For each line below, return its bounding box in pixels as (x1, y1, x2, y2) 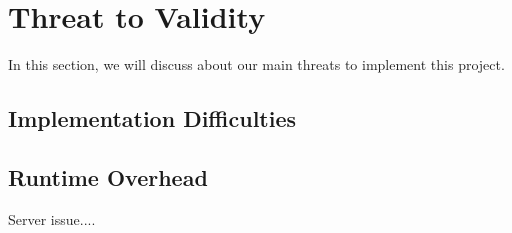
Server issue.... (8, 208, 96, 229)
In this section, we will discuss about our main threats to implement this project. (8, 54, 505, 75)
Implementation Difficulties (8, 103, 297, 134)
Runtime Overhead (8, 161, 208, 192)
